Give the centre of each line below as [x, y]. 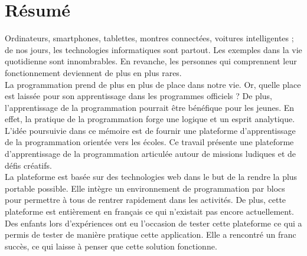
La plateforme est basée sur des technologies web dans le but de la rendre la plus [151, 177]
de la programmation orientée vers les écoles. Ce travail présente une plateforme [149, 142]
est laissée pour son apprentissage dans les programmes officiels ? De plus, [139, 96]
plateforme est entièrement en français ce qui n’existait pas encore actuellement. [150, 211]
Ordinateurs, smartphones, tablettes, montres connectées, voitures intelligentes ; [149, 38]
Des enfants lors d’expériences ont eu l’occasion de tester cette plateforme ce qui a [153, 223]
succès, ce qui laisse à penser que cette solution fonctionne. [111, 246]
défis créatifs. [28, 165]
